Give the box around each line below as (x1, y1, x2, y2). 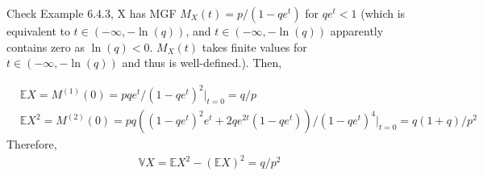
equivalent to (6, 23, 70, 39)
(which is (360, 5, 406, 21)
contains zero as (6, 38, 85, 55)
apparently (330, 23, 384, 39)
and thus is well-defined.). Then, (122, 54, 282, 71)
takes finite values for (202, 38, 307, 55)
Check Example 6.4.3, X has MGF (6, 5, 177, 21)
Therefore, (6, 136, 57, 153)
